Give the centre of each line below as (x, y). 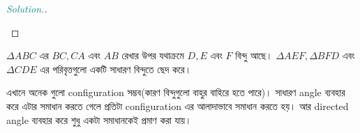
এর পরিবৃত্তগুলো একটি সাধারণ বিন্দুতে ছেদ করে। (116, 69)
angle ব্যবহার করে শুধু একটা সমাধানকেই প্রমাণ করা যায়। (99, 119)
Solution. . (27, 8)
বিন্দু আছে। (254, 55)
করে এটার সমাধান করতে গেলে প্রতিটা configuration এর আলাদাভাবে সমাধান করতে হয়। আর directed (178, 105)
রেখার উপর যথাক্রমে (153, 55)
